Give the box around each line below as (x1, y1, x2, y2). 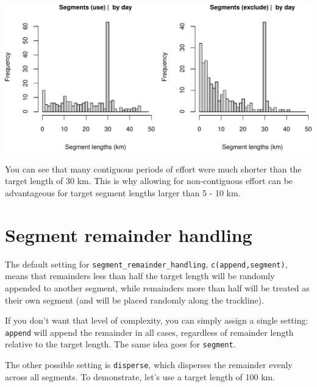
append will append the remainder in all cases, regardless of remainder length (5, 325, 294, 338)
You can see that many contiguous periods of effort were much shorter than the (5, 162, 302, 175)
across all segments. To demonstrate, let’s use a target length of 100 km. (5, 370, 276, 383)
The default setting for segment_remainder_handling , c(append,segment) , (5, 257, 288, 270)
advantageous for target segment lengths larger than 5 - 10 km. (5, 186, 241, 199)
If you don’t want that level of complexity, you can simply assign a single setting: (5, 314, 308, 327)
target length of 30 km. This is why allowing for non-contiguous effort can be (5, 174, 293, 187)
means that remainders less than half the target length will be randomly (5, 269, 275, 282)
